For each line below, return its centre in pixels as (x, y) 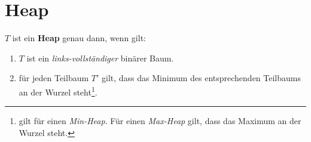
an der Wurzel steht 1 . (58, 91)
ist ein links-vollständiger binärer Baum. (100, 58)
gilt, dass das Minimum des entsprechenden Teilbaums (202, 78)
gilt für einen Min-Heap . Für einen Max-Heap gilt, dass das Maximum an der (160, 121)
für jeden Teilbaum (54, 78)
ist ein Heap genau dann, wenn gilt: (79, 38)
